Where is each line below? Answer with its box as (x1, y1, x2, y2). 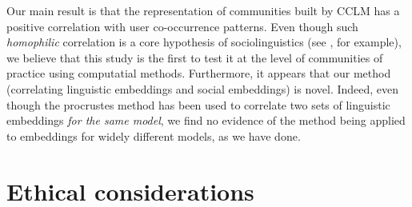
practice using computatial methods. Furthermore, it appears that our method (6, 65, 391, 82)
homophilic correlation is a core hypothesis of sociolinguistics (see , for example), (6, 34, 402, 50)
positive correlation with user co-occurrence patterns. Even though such (6, 18, 358, 34)
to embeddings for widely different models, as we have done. (6, 127, 301, 144)
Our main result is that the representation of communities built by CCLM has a (6, 2, 400, 18)
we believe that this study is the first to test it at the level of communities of (6, 49, 383, 66)
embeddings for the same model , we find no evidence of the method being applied (6, 112, 406, 129)
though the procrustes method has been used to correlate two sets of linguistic (6, 96, 390, 113)
